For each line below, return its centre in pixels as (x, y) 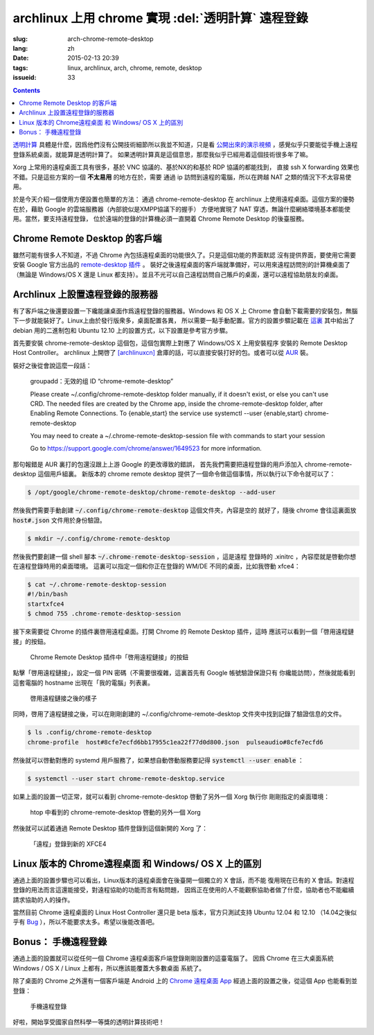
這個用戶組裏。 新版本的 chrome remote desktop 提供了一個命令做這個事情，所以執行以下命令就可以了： (187, 474)
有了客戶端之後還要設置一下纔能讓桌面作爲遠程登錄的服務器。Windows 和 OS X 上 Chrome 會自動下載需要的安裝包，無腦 (185, 311)
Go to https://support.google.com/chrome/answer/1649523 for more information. (146, 449)
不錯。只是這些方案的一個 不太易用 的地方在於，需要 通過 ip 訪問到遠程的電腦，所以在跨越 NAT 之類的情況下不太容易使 (182, 177)
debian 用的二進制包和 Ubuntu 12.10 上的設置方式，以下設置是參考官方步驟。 (122, 330)
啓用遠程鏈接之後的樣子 (63, 698)
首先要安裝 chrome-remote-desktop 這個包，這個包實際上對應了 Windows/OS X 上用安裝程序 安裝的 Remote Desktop (180, 342)
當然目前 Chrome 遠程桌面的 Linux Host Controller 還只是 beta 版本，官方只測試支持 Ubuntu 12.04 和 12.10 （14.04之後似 (185, 912)
